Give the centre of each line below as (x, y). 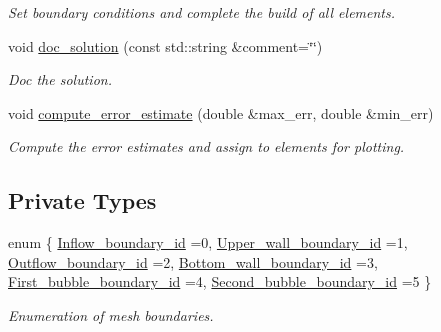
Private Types (82, 200)
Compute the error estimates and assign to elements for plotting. (206, 146)
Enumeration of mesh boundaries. (111, 314)
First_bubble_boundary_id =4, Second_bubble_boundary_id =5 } (220, 281)
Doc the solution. (60, 79)
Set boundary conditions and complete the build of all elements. (202, 12)
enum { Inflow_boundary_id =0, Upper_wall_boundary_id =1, (208, 242)
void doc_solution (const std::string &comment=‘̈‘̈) (165, 45)
